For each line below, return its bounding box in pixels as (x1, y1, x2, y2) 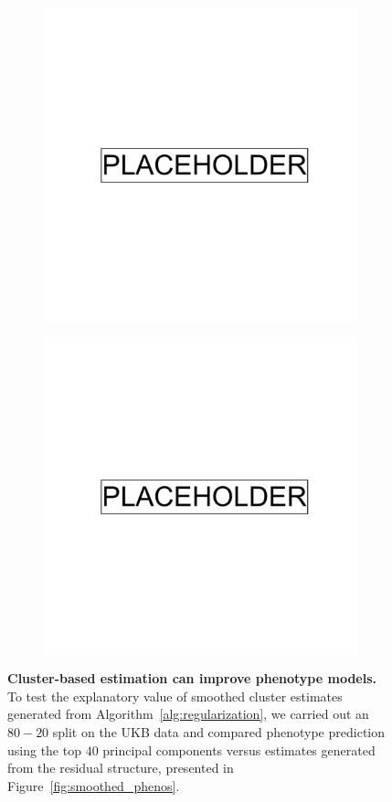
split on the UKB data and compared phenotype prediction (52, 722, 386, 741)
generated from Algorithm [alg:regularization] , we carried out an (7, 704, 369, 723)
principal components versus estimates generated (102, 740, 376, 759)
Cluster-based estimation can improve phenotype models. (7, 669, 376, 688)
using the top (7, 740, 81, 759)
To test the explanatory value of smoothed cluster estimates (7, 686, 343, 705)
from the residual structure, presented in (7, 758, 234, 777)
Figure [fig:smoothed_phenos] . (7, 776, 180, 795)
